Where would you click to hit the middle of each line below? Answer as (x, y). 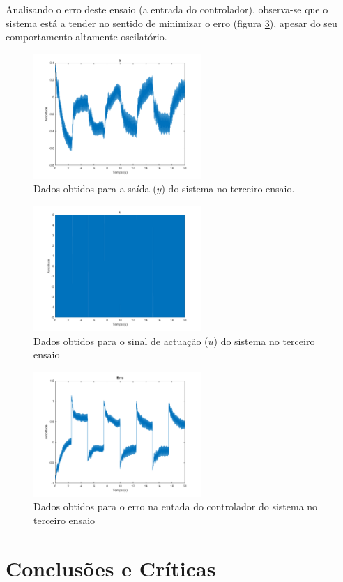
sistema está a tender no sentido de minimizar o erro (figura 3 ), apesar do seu (171, 23)
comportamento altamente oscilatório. (86, 37)
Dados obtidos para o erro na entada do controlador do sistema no (176, 506)
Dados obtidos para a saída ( (95, 189)
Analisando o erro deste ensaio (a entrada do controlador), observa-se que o (167, 9)
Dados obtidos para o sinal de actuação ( (121, 340)
